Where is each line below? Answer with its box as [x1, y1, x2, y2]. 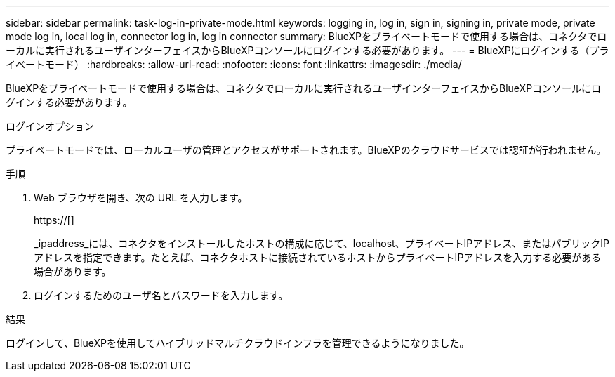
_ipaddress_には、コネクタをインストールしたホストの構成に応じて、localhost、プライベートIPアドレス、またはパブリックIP [34, 237, 610, 249]
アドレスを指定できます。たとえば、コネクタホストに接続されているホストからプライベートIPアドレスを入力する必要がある [34, 251, 602, 263]
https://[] [34, 214, 74, 226]
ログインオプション [6, 120, 94, 132]
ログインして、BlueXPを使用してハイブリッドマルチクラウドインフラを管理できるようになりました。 [6, 337, 470, 349]
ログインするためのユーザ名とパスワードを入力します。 [34, 289, 289, 301]
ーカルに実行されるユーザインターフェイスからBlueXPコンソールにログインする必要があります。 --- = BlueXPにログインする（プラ [6, 44, 609, 56]
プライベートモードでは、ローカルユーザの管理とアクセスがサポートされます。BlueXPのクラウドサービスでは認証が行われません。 [6, 144, 607, 156]
